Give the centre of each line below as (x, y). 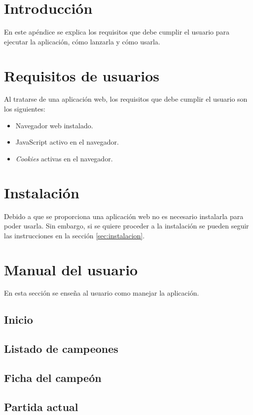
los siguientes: (25, 109)
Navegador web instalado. (54, 125)
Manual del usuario (71, 269)
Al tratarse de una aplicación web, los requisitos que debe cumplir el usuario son (126, 99)
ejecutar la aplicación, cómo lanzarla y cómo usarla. (82, 41)
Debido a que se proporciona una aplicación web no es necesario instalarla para (124, 216)
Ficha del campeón (53, 377)
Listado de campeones (61, 349)
